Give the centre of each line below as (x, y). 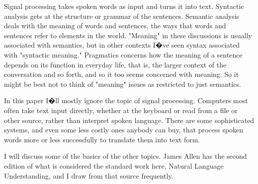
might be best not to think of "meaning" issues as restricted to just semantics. (123, 84)
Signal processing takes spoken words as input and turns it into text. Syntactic (124, 6)
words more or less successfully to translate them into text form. (102, 139)
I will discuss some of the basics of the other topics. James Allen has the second (126, 156)
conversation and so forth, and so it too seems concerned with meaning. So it (122, 74)
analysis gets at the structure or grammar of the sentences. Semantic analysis (122, 16)
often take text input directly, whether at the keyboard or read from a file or (121, 110)
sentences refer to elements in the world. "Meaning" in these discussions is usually (128, 35)
